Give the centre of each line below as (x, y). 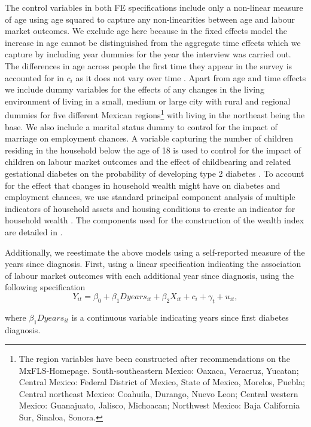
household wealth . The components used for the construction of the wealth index (155, 220)
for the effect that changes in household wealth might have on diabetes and (143, 185)
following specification (45, 287)
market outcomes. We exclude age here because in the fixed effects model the (146, 31)
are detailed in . (34, 231)
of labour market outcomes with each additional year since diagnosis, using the (150, 275)
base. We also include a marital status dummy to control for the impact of (141, 126)
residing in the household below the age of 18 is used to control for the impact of (153, 150)
